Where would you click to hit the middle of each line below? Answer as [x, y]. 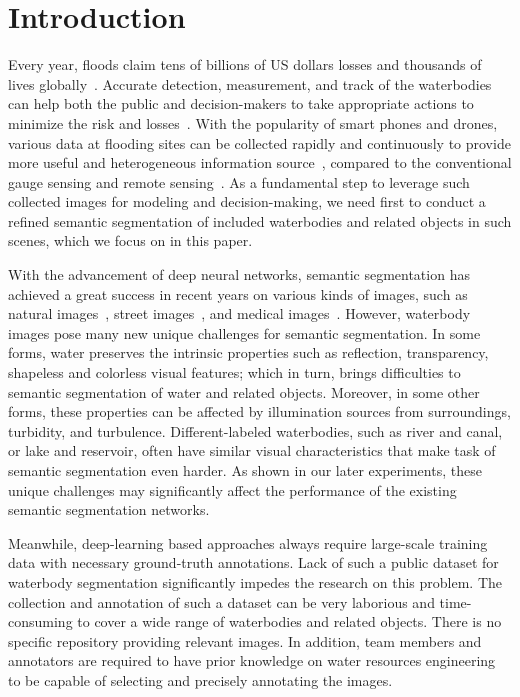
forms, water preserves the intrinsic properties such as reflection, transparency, [248, 352]
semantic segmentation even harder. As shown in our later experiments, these [245, 470]
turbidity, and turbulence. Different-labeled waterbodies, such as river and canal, [255, 430]
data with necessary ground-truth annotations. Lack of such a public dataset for [253, 562]
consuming [40, 621]
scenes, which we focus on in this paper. [130, 240]
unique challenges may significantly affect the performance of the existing [232, 489]
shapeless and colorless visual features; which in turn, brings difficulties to [234, 372]
